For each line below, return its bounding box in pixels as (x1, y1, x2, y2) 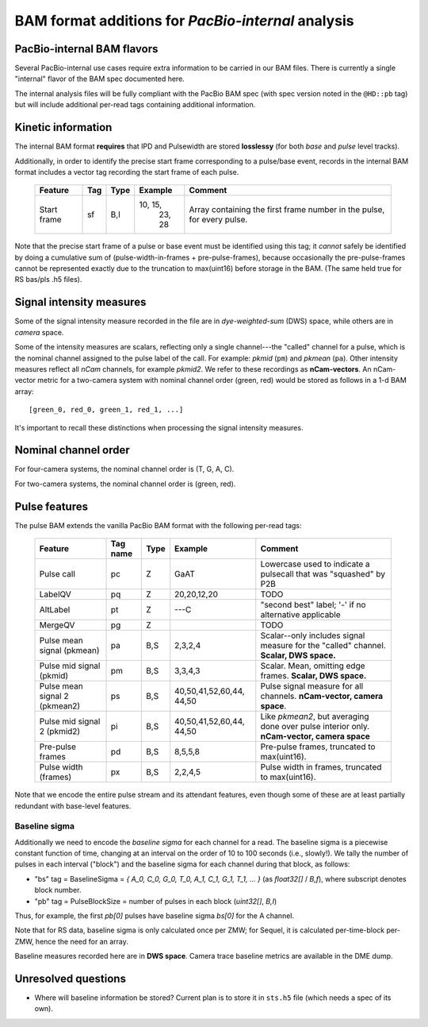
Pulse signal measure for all (260, 681, 364, 692)
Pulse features (14, 500, 89, 513)
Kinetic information (14, 121, 113, 134)
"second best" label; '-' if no (260, 600, 366, 611)
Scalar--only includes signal (260, 630, 365, 641)
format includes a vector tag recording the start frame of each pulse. (14, 167, 239, 176)
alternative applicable (260, 609, 341, 620)
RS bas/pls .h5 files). (14, 275, 82, 284)
